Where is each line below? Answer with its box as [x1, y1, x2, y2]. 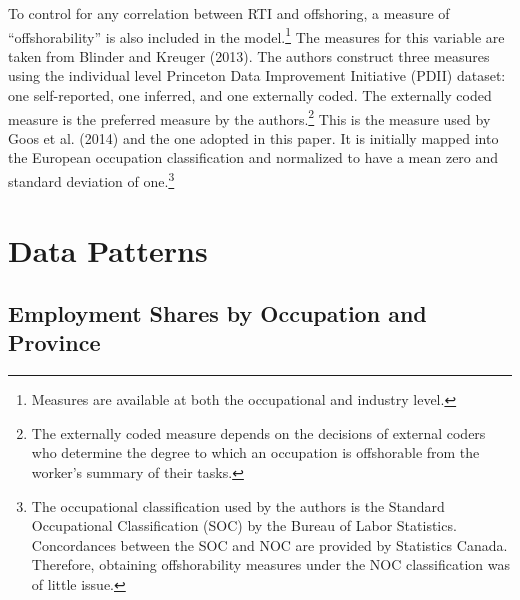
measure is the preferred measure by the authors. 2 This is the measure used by [8, 105, 491, 129]
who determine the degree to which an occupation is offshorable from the [31, 442, 480, 463]
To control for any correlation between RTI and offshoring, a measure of [8, 3, 450, 23]
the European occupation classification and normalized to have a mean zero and [8, 147, 499, 168]
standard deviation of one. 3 [8, 168, 175, 191]
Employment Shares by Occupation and [8, 298, 427, 329]
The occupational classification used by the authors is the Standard [31, 495, 445, 516]
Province [8, 327, 101, 358]
